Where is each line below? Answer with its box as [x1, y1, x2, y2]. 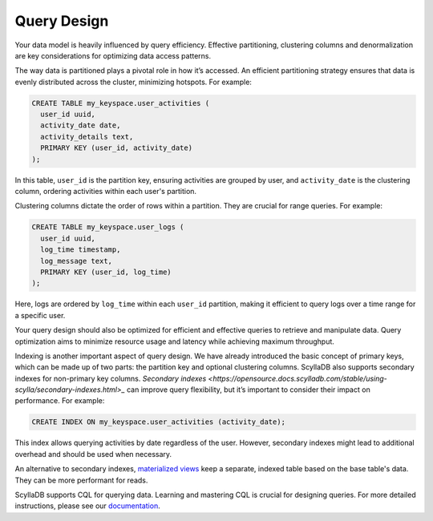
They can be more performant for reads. [14, 475, 148, 485]
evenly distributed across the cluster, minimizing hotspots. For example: [14, 77, 253, 87]
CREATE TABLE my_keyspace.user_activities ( [31, 99, 210, 107]
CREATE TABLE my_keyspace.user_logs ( [31, 223, 184, 232]
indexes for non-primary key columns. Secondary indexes [14, 374, 207, 383]
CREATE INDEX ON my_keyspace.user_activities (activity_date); [31, 418, 286, 426]
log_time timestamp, [40, 245, 121, 254]
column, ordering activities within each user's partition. [14, 187, 196, 196]
